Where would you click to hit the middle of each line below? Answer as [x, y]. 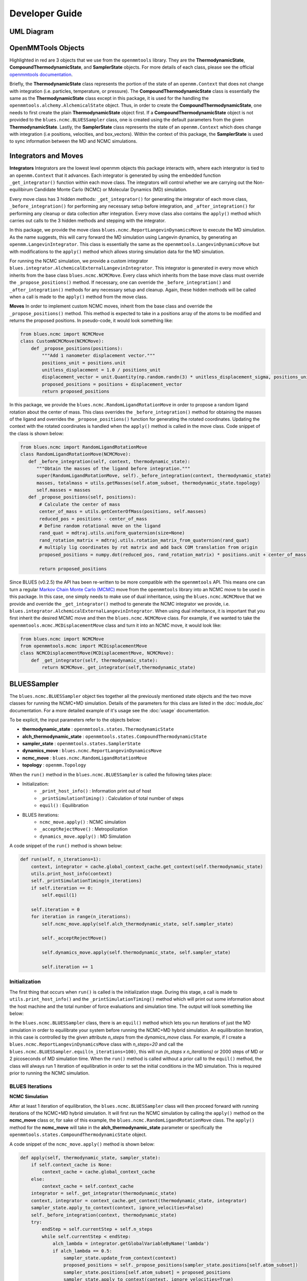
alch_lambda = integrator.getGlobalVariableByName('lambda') [131, 1244]
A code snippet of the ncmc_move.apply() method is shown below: [82, 1144]
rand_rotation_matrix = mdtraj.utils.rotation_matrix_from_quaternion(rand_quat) [145, 540]
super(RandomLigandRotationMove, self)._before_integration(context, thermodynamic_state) [154, 476]
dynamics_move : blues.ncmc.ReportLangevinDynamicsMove [92, 751]
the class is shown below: [37, 433]
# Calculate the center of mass [80, 504]
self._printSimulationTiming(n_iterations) [86, 881]
